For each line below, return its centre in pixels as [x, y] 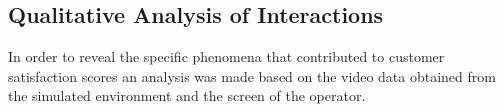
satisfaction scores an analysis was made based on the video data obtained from [252, 75]
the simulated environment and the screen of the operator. [187, 95]
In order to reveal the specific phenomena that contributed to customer [226, 56]
